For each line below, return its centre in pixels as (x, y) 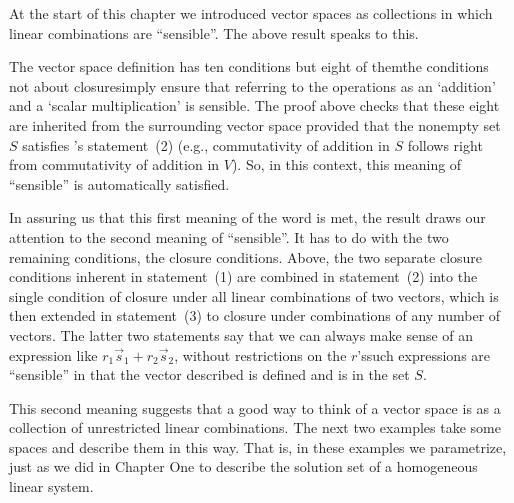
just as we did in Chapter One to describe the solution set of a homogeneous (243, 466)
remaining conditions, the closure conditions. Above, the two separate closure (246, 256)
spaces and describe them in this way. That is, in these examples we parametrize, (258, 446)
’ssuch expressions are (424, 354)
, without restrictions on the (260, 354)
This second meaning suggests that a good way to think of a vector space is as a (255, 407)
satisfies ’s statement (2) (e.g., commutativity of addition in (206, 144)
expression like (53, 354)
